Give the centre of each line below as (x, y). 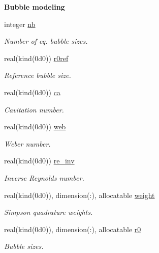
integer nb (20, 24)
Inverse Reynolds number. (44, 177)
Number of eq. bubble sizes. (46, 41)
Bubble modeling (35, 7)
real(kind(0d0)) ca (32, 92)
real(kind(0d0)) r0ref (36, 58)
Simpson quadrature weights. (49, 212)
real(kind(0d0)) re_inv (39, 161)
